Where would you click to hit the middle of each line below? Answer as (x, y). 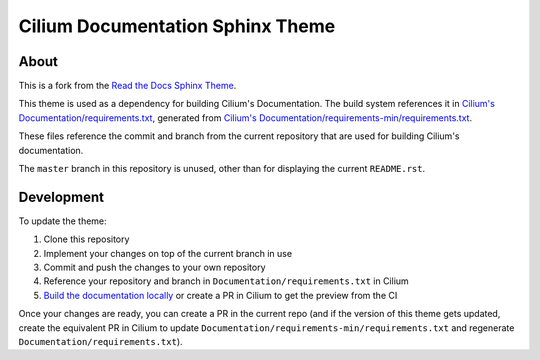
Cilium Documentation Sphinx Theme (177, 26)
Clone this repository (86, 239)
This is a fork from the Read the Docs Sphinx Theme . (127, 86)
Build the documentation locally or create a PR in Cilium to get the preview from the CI (220, 295)
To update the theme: (62, 221)
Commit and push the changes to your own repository (154, 267)
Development (61, 196)
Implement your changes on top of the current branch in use (168, 253)
